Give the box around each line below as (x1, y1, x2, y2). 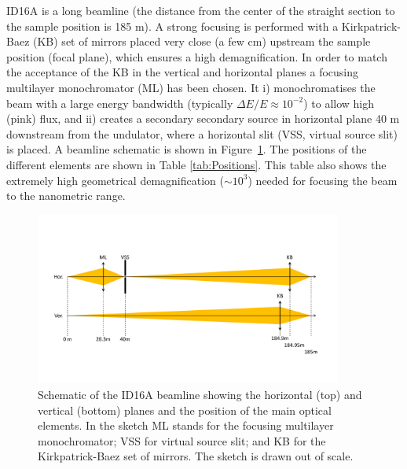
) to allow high (303, 94, 375, 111)
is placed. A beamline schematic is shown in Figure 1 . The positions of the (6, 141, 367, 157)
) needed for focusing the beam (247, 172, 398, 188)
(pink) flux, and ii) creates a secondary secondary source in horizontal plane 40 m (6, 110, 400, 127)
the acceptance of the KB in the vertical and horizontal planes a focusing (6, 64, 359, 80)
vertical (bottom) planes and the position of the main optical (38, 401, 332, 418)
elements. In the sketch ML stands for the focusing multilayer (38, 417, 334, 434)
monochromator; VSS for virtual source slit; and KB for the (38, 432, 326, 449)
